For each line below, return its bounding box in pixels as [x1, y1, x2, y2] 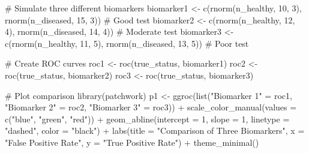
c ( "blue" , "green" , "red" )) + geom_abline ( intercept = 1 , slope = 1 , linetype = [5, 112, 290, 125]
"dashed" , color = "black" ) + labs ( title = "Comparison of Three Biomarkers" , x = [5, 124, 305, 137]
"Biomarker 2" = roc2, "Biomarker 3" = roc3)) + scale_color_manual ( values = [5, 101, 297, 113]
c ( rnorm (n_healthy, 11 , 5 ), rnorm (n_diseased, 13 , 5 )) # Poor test [5, 37, 249, 49]
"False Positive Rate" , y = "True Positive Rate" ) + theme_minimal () [5, 136, 259, 148]
